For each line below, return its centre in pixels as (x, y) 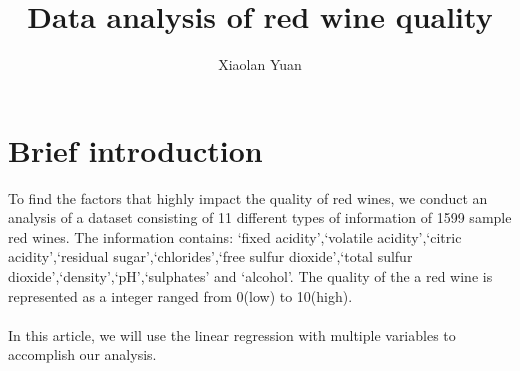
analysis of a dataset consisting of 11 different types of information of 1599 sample (260, 217)
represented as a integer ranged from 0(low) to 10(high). (180, 295)
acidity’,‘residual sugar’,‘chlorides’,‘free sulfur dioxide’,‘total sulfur (210, 256)
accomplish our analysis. (82, 354)
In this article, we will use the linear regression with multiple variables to (232, 334)
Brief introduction (135, 149)
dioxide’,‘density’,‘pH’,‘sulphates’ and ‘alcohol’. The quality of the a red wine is (250, 276)
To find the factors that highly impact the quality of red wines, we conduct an (248, 197)
